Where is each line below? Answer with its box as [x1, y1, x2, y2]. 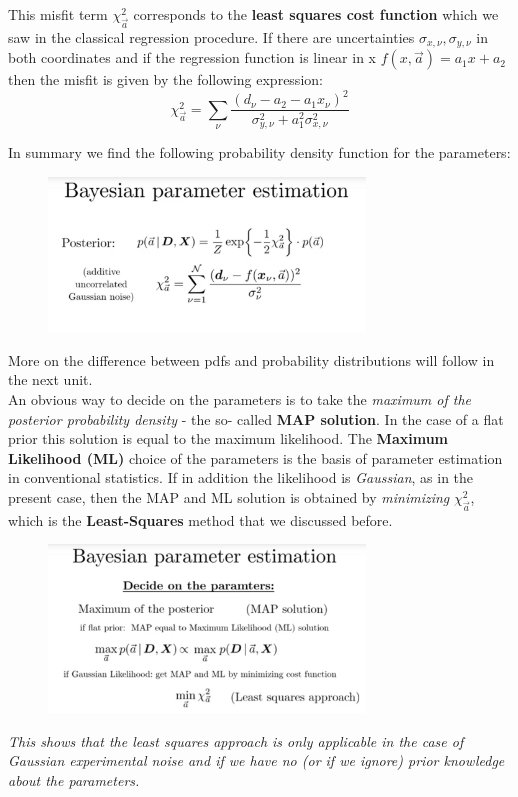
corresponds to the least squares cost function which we [133, 4, 499, 24]
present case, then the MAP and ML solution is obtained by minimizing [8, 487, 450, 508]
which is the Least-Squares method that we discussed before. [8, 509, 393, 530]
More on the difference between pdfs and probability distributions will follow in [8, 349, 495, 370]
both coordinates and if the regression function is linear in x [8, 47, 377, 68]
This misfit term [8, 4, 108, 24]
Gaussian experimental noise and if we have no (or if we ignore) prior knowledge [8, 750, 505, 771]
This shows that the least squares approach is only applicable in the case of [8, 730, 464, 751]
